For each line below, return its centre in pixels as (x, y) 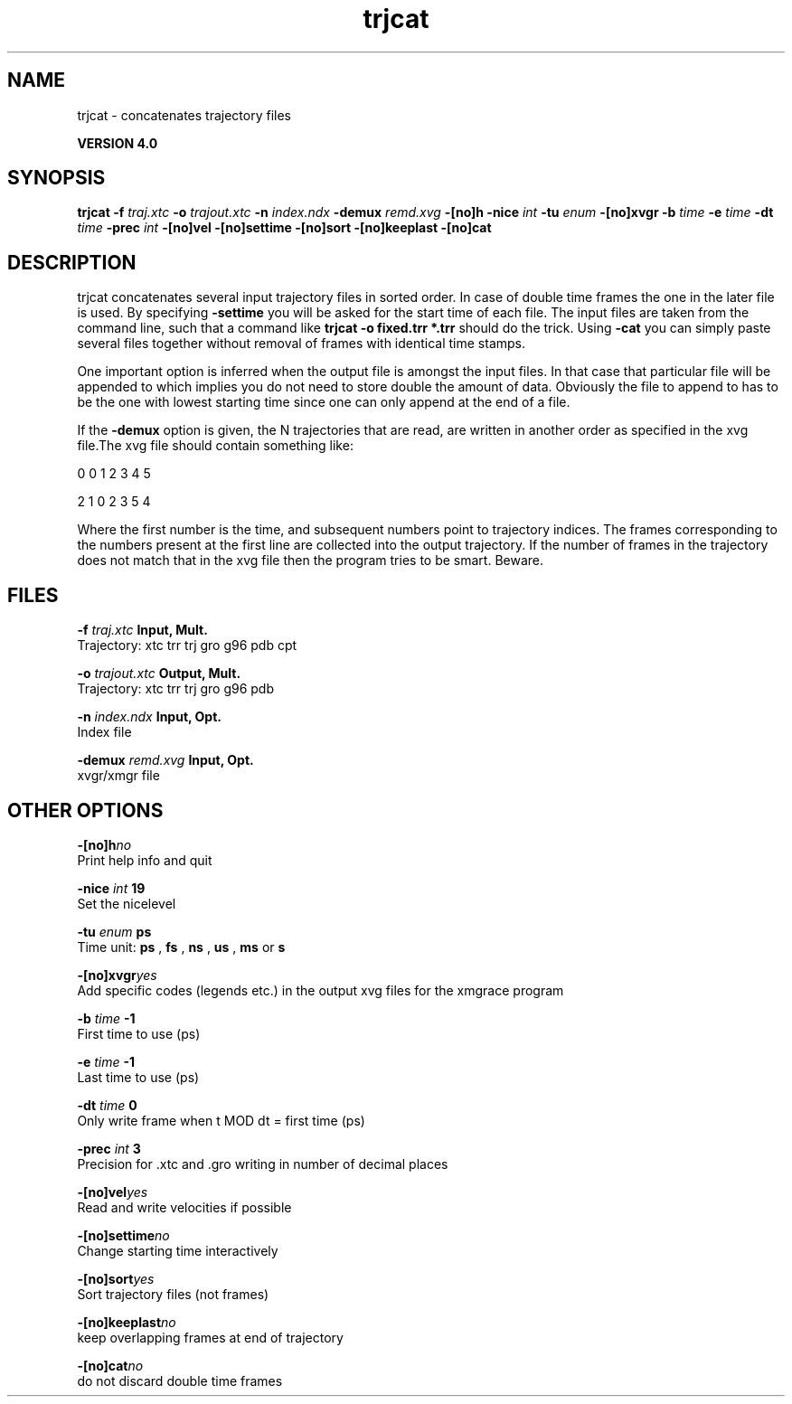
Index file (104, 732)
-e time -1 (106, 1061)
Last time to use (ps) (138, 1077)
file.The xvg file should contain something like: (215, 446)
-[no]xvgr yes (117, 975)
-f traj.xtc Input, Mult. (142, 630)
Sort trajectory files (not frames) (173, 1294)
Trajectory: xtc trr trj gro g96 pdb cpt (187, 645)
